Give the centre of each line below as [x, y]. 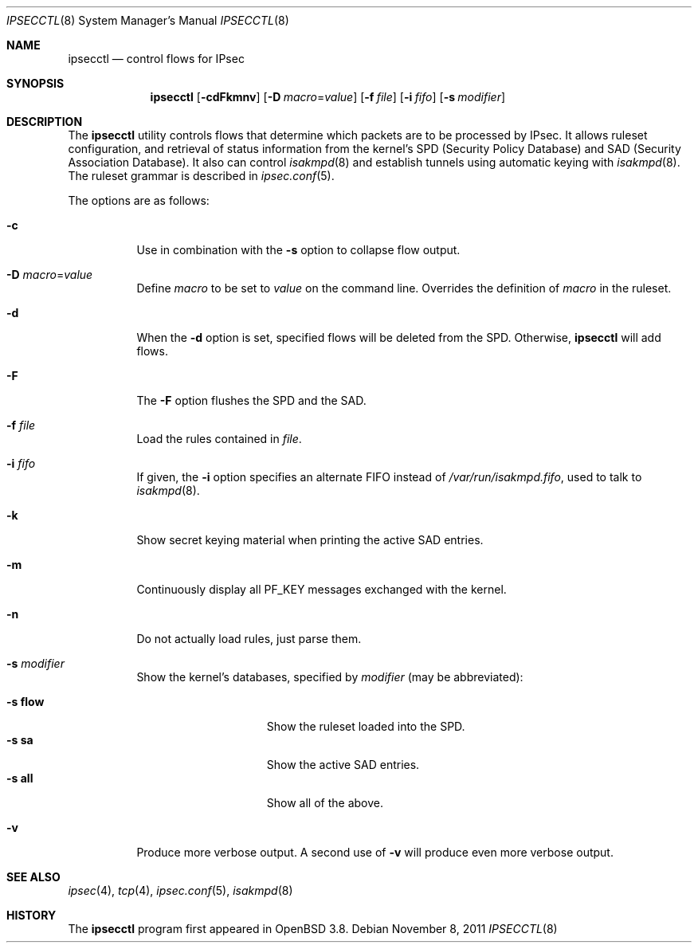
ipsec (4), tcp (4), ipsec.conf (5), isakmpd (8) [180, 890]
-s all [20, 778]
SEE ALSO [33, 877]
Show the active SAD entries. [343, 765]
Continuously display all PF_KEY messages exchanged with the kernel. [322, 589]
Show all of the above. [325, 803]
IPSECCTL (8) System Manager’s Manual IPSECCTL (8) [148, 20]
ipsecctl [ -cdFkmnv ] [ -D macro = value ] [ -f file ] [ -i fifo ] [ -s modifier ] [328, 97]
